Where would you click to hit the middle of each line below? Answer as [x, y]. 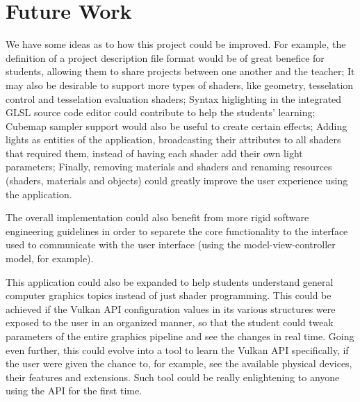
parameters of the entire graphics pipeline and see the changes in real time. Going [180, 336]
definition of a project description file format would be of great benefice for [165, 57]
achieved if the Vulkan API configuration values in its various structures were [171, 308]
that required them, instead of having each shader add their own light [154, 153]
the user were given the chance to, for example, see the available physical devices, [179, 363]
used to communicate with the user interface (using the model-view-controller [171, 244]
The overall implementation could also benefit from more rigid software [157, 217]
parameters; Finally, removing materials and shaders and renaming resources [169, 167]
